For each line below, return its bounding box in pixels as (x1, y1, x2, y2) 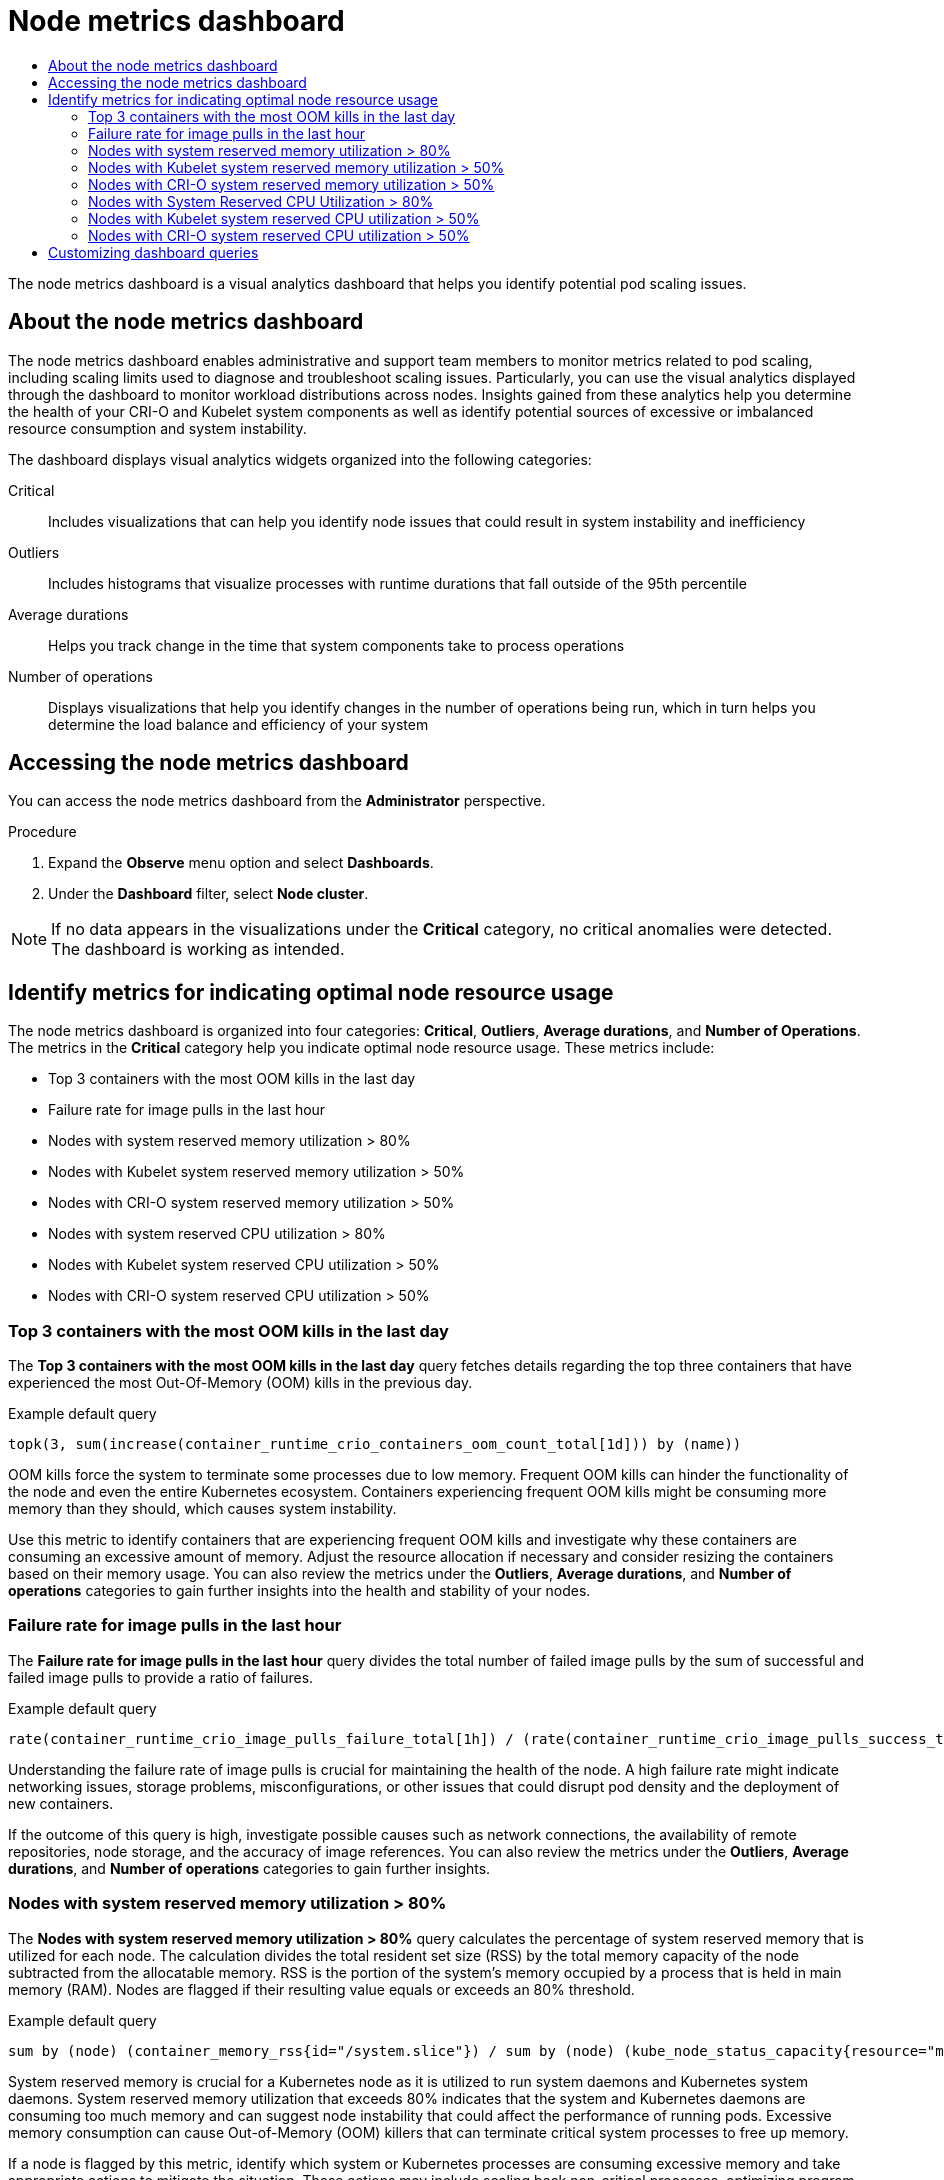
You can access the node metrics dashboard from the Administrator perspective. (8, 792, 546, 810)
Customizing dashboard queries (48, 243, 259, 261)
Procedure (8, 823, 77, 841)
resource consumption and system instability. (8, 419, 307, 437)
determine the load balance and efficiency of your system (48, 715, 429, 733)
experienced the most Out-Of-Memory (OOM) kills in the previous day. (8, 1374, 473, 1392)
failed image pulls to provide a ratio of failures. (8, 1668, 314, 1686)
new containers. (8, 1794, 114, 1812)
